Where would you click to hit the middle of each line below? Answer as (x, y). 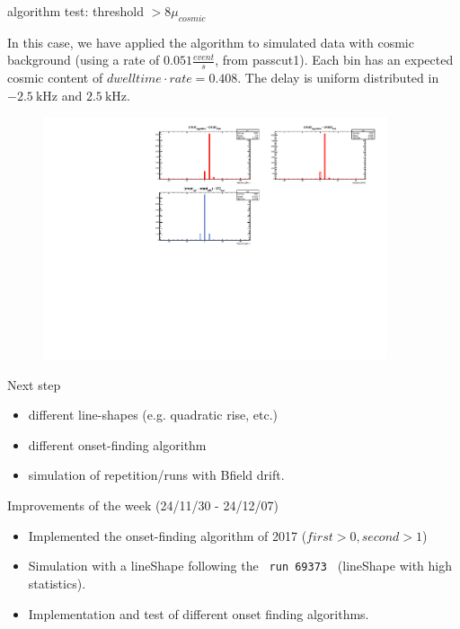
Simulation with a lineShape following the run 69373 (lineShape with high (240, 566)
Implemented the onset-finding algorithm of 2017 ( (168, 535)
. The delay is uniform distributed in (338, 78)
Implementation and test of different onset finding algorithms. (199, 613)
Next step (34, 384)
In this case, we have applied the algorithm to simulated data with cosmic (211, 42)
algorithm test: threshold (75, 11)
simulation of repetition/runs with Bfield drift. (156, 475)
